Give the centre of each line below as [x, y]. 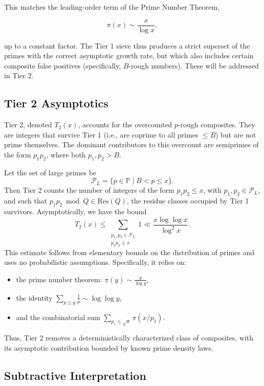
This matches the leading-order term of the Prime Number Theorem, [112, 7]
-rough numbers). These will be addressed [194, 65]
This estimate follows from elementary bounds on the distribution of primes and [129, 252]
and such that [26, 201]
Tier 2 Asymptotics [56, 103]
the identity [34, 297]
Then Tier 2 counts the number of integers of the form [89, 190]
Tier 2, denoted [28, 124]
